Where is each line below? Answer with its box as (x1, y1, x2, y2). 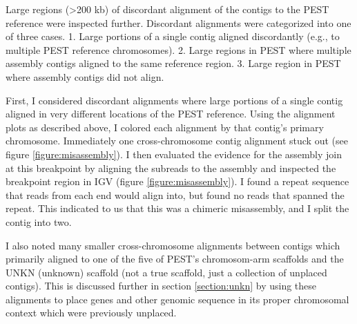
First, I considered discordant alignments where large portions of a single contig (6, 93, 343, 107)
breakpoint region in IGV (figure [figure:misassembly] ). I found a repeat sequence (6, 174, 349, 189)
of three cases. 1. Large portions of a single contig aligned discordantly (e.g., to (6, 29, 340, 44)
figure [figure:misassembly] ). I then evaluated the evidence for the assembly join (6, 146, 342, 161)
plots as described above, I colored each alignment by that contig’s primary (6, 120, 324, 134)
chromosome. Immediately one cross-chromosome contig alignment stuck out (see (6, 133, 348, 148)
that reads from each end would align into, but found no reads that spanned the (6, 187, 345, 202)
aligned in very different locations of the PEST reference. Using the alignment (6, 106, 336, 121)
